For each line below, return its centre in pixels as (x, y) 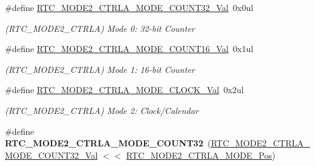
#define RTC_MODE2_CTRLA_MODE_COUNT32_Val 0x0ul (129, 7)
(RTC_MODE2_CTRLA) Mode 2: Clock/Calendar (102, 110)
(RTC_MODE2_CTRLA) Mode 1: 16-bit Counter (100, 69)
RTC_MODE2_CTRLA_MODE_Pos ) (201, 155)
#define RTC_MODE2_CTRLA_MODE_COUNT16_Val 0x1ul (129, 49)
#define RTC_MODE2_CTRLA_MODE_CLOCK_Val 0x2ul (124, 90)
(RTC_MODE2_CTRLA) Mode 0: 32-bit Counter (100, 28)
